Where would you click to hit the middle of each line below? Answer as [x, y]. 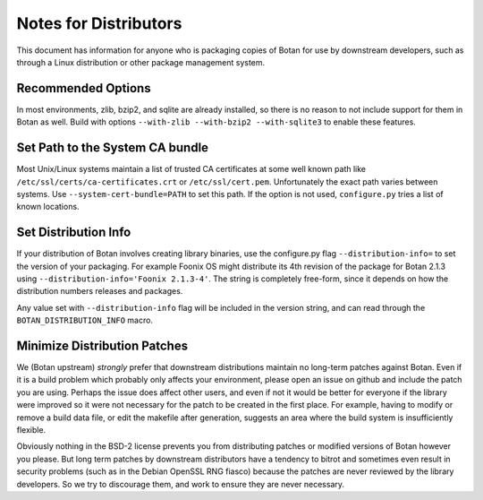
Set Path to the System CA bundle [113, 148]
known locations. [48, 207]
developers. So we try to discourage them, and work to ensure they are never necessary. [180, 484]
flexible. [31, 430]
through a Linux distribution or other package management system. [141, 62]
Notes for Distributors [99, 23]
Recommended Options [84, 88]
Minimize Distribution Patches [102, 345]
